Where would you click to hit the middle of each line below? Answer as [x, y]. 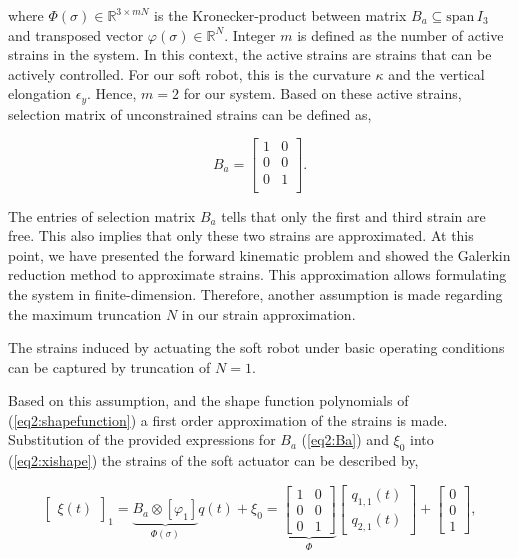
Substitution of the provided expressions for [142, 439]
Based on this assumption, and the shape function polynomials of [208, 400]
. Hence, [111, 93]
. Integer [250, 34]
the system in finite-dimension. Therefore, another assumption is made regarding [255, 293]
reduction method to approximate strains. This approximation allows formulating [257, 274]
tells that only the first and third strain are [353, 215]
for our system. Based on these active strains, [322, 93]
